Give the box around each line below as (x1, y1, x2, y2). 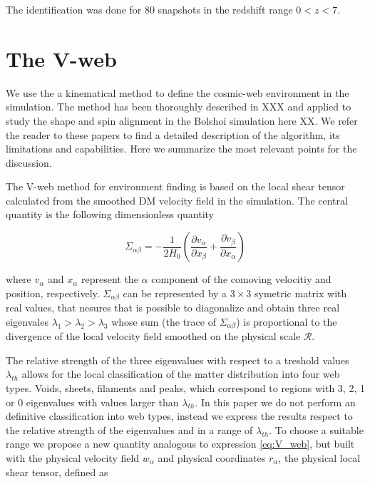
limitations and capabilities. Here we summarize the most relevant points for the (6, 141, 357, 156)
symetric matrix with (255, 285, 347, 300)
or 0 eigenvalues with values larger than (6, 394, 179, 409)
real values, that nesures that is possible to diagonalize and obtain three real (6, 300, 340, 315)
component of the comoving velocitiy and (151, 272, 332, 287)
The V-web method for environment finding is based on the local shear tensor (6, 179, 345, 194)
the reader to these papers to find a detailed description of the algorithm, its (6, 127, 340, 142)
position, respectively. (6, 285, 100, 300)
